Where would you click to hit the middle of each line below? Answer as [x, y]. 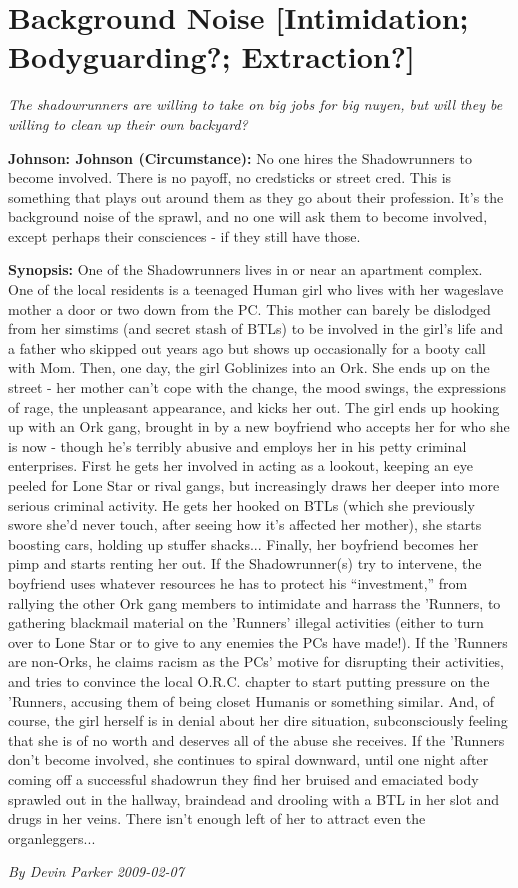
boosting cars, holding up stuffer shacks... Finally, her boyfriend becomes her [243, 543]
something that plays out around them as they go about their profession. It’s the [256, 196]
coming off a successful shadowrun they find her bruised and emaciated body [243, 778]
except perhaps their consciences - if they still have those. [184, 235]
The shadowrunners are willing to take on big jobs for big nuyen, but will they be [255, 104]
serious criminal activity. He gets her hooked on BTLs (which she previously [241, 504]
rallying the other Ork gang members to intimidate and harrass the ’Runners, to [254, 602]
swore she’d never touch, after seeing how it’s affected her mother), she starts [245, 524]
